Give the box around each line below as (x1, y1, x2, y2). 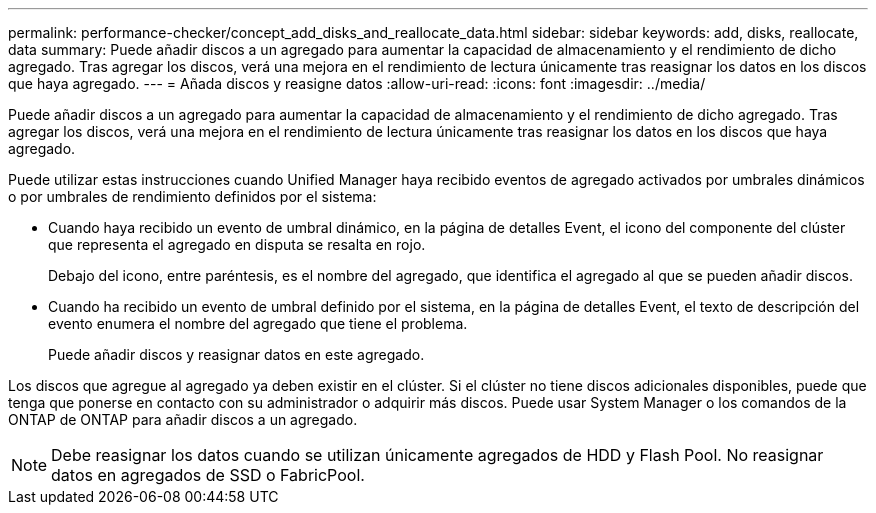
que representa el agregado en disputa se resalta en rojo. (48, 236, 426, 253)
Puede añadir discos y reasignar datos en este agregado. (48, 346, 425, 363)
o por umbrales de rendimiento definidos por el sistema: (8, 188, 377, 205)
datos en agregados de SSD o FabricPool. (51, 465, 365, 485)
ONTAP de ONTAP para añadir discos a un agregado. (8, 411, 358, 428)
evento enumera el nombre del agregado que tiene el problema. (48, 315, 468, 332)
